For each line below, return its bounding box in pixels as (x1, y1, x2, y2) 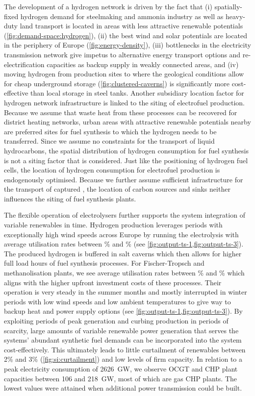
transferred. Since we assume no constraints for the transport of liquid (4, 136, 215, 146)
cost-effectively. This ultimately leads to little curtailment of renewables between (4, 344, 246, 354)
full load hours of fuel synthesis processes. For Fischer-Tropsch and (4, 258, 204, 268)
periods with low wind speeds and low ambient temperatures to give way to (4, 296, 231, 306)
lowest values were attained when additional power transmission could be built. (4, 383, 242, 393)
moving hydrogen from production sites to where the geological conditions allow (4, 69, 244, 79)
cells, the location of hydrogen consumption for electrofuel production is (4, 165, 220, 175)
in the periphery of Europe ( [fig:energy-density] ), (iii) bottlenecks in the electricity (4, 40, 251, 50)
